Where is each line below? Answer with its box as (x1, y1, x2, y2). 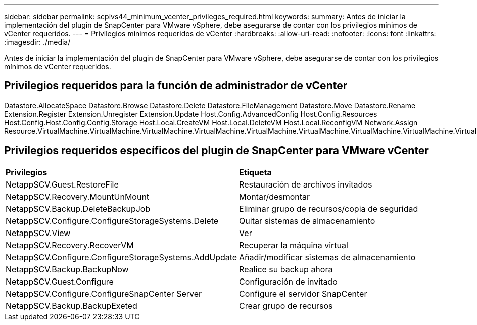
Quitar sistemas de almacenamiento (239, 215, 375, 226)
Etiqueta (239, 167, 272, 177)
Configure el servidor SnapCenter (239, 288, 367, 299)
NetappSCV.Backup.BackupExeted (6, 300, 137, 311)
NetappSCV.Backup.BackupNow (6, 264, 129, 274)
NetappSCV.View (6, 227, 71, 238)
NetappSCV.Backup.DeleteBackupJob (6, 203, 151, 214)
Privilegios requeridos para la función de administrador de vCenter (4, 79, 348, 92)
